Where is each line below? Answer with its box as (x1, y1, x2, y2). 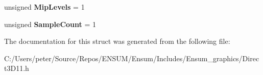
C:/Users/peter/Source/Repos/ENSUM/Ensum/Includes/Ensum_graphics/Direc (4, 53, 259, 63)
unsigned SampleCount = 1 (4, 18, 97, 29)
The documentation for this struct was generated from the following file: (4, 36, 230, 46)
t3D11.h (4, 63, 29, 73)
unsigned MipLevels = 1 (4, 2, 85, 12)
